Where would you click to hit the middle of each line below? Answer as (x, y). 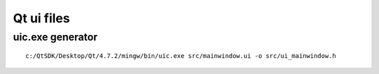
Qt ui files (41, 18)
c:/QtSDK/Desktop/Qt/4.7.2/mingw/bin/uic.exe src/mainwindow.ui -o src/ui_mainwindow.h (181, 56)
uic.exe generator (55, 37)
